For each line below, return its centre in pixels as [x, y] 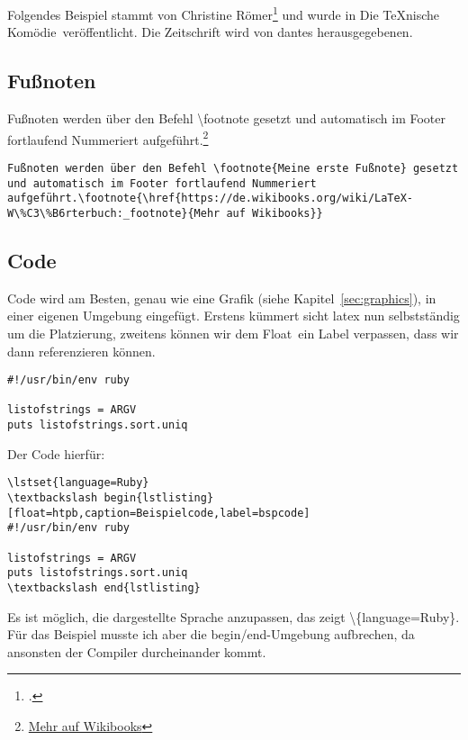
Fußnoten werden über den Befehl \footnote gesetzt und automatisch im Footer [226, 118]
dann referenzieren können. [81, 351]
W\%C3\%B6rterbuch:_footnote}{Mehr [114, 213]
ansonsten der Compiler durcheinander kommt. [137, 651]
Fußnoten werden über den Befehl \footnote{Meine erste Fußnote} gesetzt [233, 168]
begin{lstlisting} [159, 497]
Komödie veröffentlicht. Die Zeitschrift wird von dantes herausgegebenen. [210, 32]
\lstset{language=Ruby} [78, 483]
